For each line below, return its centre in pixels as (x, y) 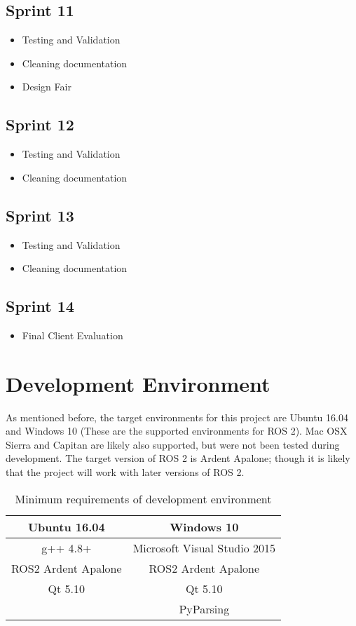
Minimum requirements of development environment (143, 498)
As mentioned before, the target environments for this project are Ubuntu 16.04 (177, 417)
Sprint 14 (40, 306)
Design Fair (47, 87)
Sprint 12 (40, 124)
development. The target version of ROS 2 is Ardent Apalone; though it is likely (178, 458)
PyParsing (204, 608)
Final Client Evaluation (73, 335)
